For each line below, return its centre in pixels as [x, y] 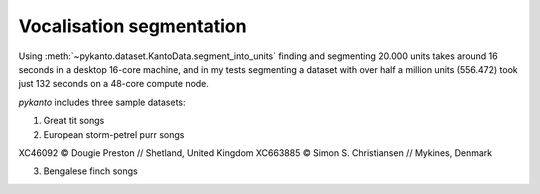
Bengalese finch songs [91, 171]
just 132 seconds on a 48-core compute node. [114, 84]
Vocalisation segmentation [132, 26]
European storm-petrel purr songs [114, 134]
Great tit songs [74, 121]
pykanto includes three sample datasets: [102, 102]
